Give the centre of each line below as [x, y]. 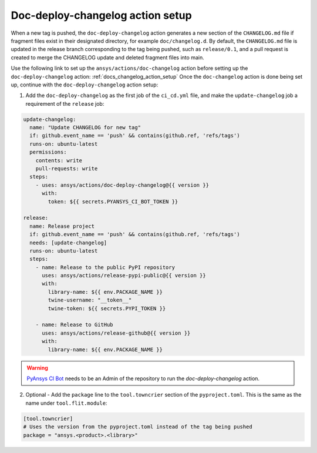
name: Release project [62, 226]
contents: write [59, 160]
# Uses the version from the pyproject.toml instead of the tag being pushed [138, 427]
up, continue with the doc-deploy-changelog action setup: [85, 85]
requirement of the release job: [65, 103]
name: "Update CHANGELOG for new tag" [85, 127]
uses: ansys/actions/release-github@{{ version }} [116, 333]
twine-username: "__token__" [90, 300]
